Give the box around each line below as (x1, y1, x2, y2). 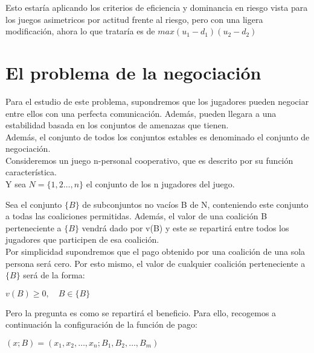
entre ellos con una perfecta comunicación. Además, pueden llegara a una (5, 107, 277, 119)
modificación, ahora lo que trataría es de (5, 25, 155, 37)
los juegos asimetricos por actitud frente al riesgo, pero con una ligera (5, 13, 263, 25)
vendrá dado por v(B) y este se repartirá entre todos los (82, 221, 289, 234)
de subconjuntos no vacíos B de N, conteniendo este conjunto (82, 198, 309, 210)
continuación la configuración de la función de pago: (5, 318, 197, 331)
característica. (5, 166, 57, 178)
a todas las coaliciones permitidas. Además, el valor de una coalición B (5, 210, 268, 222)
